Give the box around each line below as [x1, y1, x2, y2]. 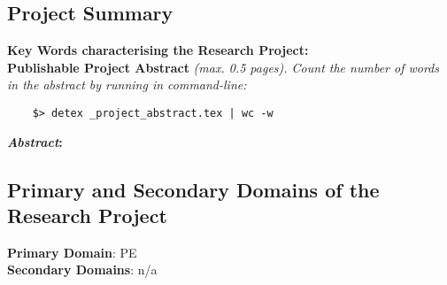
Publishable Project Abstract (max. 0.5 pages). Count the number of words [7, 58, 439, 76]
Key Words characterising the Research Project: [7, 41, 309, 59]
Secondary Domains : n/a [7, 260, 158, 279]
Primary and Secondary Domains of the [7, 175, 380, 203]
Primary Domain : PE [7, 243, 137, 261]
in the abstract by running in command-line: [7, 75, 247, 94]
